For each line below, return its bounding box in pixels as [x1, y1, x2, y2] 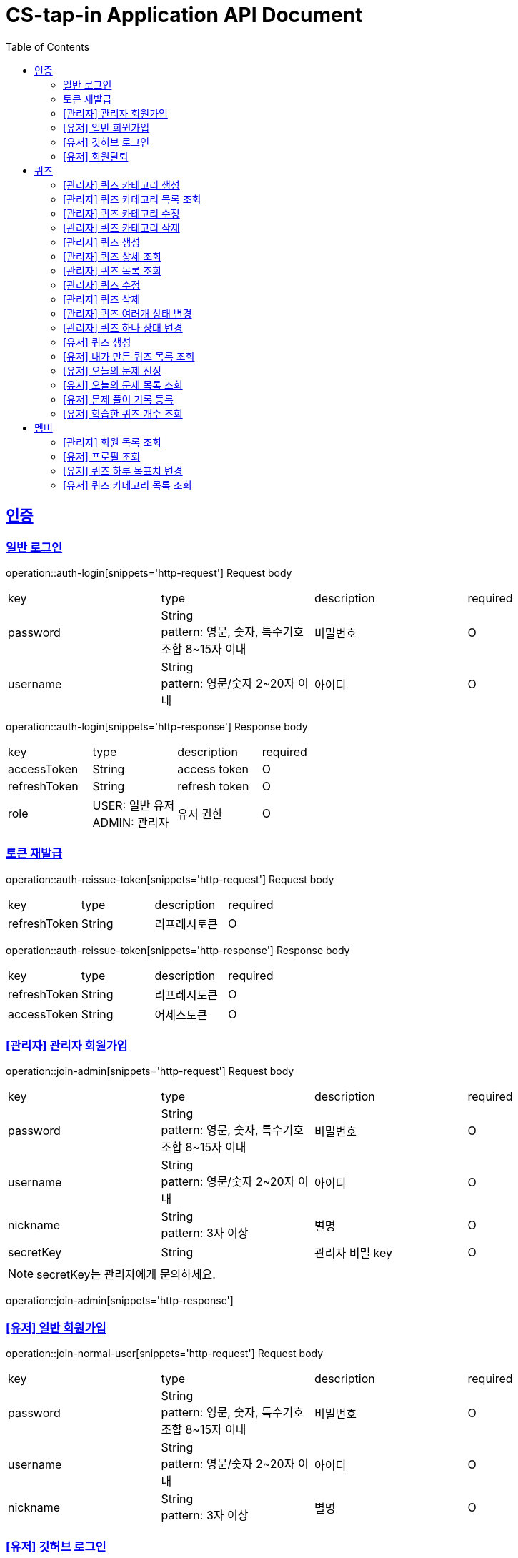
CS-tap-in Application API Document [6, 3, 363, 27]
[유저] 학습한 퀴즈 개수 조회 [63, 407, 183, 420]
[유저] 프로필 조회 [63, 450, 141, 462]
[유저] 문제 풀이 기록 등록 [63, 392, 174, 405]
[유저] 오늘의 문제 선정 [63, 364, 161, 377]
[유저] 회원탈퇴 [63, 149, 129, 162]
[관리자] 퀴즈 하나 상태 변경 [63, 321, 183, 334]
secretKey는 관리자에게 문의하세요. [36, 1267, 216, 1282]
